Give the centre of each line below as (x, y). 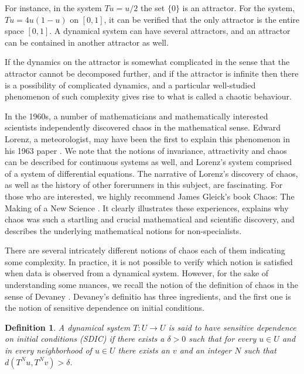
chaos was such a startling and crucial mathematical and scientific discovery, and (150, 219)
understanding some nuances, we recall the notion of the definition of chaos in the (151, 285)
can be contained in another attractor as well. (87, 42)
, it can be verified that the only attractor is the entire (201, 19)
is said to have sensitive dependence (232, 327)
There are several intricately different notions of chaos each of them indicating (145, 250)
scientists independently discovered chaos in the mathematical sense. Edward (143, 127)
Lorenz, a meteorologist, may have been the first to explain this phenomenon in (148, 138)
